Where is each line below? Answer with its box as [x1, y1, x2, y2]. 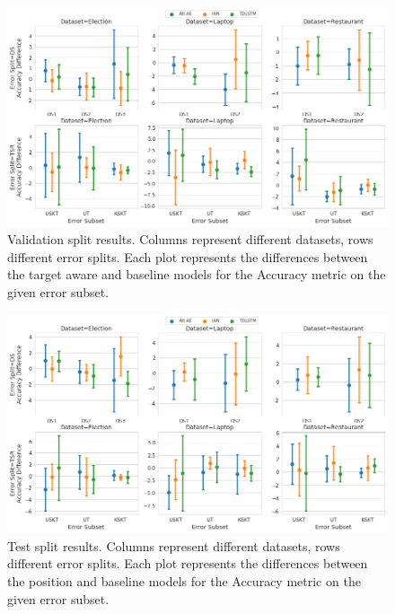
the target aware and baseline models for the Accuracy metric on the [7, 265, 386, 284]
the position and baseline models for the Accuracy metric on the [7, 571, 361, 590]
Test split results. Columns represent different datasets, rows [7, 536, 340, 555]
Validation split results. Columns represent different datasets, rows [7, 230, 373, 249]
